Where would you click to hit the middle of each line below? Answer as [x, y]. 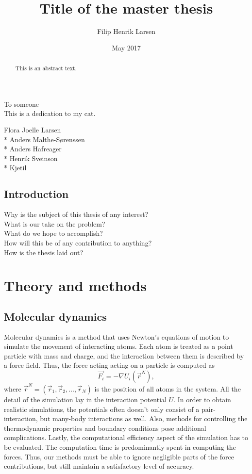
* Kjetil [15, 168]
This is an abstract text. [46, 68]
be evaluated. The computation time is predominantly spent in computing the [120, 447]
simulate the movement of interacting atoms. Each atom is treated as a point [118, 346]
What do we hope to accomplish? [53, 233]
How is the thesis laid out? [44, 252]
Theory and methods [75, 286]
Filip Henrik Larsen [126, 31]
